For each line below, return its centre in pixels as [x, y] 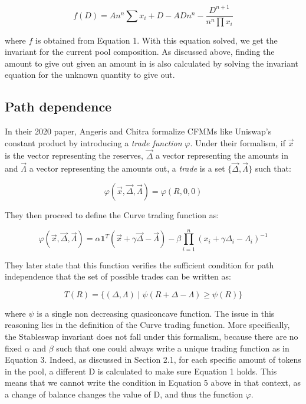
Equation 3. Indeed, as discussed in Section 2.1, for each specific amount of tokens [153, 359]
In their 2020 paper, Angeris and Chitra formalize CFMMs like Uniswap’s [138, 131]
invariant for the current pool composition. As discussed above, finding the [140, 52]
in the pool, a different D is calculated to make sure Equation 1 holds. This [141, 371]
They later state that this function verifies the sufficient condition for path [139, 265]
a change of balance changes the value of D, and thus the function [124, 394]
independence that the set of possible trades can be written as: [118, 276]
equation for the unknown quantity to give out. [90, 75]
